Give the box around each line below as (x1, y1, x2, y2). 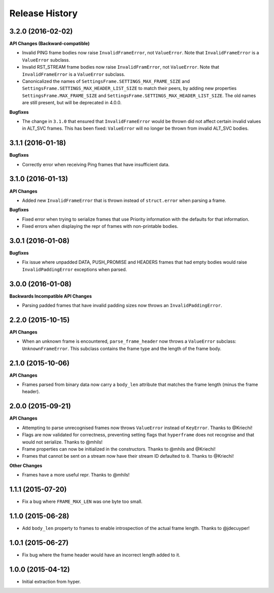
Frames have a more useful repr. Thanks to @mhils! (22, 472, 130, 478)
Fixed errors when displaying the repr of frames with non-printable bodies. (22, 223, 179, 229)
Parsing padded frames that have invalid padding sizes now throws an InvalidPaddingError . (22, 303, 222, 309)
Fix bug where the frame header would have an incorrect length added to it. (22, 552, 181, 558)
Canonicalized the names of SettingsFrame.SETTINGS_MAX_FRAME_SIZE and (22, 78, 190, 84)
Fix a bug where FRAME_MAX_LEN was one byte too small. (22, 498, 143, 505)
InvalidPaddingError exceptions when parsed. (22, 266, 127, 272)
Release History (9, 8, 78, 19)
